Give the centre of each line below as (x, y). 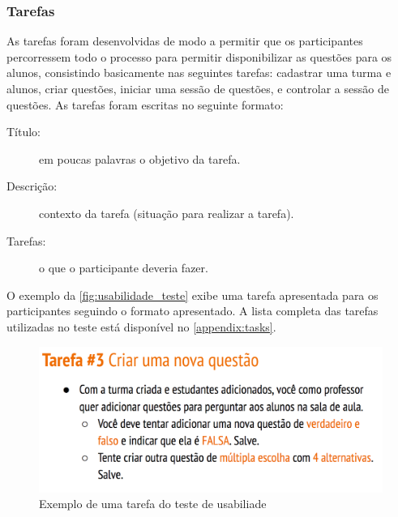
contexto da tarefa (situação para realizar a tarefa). (167, 213)
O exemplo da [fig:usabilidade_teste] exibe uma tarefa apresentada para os (193, 295)
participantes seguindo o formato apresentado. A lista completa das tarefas (193, 311)
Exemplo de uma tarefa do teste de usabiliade (153, 504)
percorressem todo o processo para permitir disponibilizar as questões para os (199, 56)
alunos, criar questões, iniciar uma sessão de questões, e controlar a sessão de (198, 88)
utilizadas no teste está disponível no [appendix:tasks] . (141, 326)
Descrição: (32, 186)
